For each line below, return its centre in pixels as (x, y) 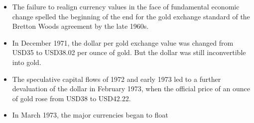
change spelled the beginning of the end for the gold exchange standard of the (131, 16)
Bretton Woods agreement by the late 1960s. (80, 26)
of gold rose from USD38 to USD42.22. (71, 98)
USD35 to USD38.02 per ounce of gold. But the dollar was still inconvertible (129, 52)
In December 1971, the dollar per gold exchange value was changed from (123, 42)
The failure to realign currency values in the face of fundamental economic (126, 6)
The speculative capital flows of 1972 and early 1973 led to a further (117, 79)
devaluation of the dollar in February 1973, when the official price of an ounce (131, 89)
